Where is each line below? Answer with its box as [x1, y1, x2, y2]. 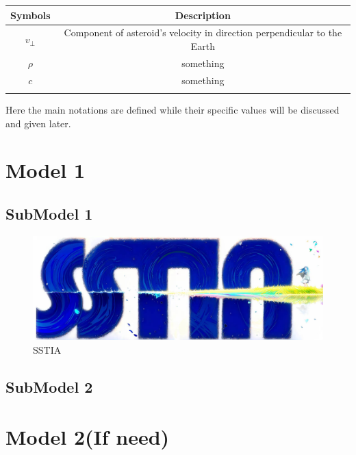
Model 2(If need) [5, 423, 170, 451]
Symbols [10, 8, 51, 22]
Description [175, 8, 231, 22]
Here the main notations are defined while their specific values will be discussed [5, 102, 340, 116]
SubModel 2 [5, 376, 93, 397]
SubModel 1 [5, 203, 93, 224]
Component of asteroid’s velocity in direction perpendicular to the [64, 25, 342, 40]
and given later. [5, 116, 71, 130]
